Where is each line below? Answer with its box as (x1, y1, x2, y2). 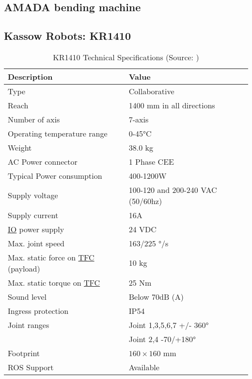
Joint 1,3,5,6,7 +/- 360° (128, 319, 209, 330)
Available (128, 361, 159, 373)
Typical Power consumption (8, 170, 102, 181)
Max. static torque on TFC (8, 276, 100, 288)
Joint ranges (8, 319, 49, 330)
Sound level (8, 291, 47, 302)
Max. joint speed (8, 237, 64, 249)
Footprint (8, 347, 40, 359)
